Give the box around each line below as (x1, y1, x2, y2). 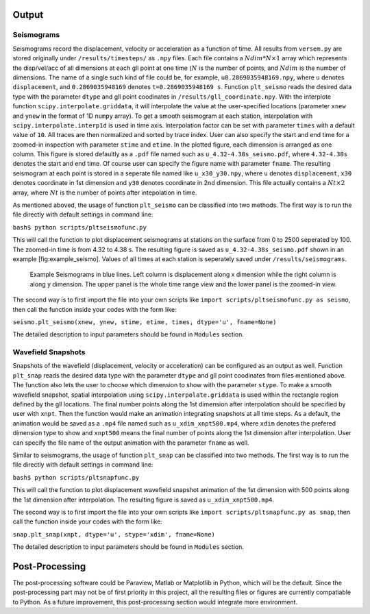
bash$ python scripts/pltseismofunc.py (12, 223, 147, 231)
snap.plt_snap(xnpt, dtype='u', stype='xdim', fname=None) (12, 530, 216, 538)
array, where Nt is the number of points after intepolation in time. (12, 188, 197, 197)
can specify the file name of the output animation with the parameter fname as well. (12, 439, 249, 447)
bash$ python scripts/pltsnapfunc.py (12, 474, 140, 481)
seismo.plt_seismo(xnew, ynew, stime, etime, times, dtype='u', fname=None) (12, 318, 277, 326)
